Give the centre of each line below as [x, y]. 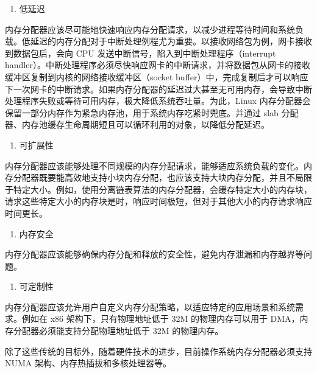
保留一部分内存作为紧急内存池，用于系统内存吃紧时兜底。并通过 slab [142, 112]
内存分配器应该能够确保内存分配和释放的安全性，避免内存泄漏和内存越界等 [154, 254]
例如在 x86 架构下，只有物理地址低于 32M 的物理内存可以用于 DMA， [161, 319]
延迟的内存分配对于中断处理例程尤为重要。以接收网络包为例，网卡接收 [171, 41]
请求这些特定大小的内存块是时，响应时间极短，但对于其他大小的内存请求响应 [158, 201]
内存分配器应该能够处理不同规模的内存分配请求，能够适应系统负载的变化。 [154, 165]
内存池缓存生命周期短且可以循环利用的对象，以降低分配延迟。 [145, 124]
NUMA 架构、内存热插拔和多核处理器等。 [88, 363]
